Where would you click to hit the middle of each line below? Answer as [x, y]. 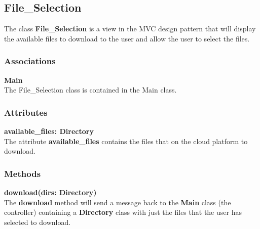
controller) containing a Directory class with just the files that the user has [123, 212]
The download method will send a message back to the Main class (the [118, 202]
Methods [23, 173]
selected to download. [38, 222]
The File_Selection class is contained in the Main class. [90, 90]
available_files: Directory [49, 131]
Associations [30, 61]
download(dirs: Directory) [50, 192]
